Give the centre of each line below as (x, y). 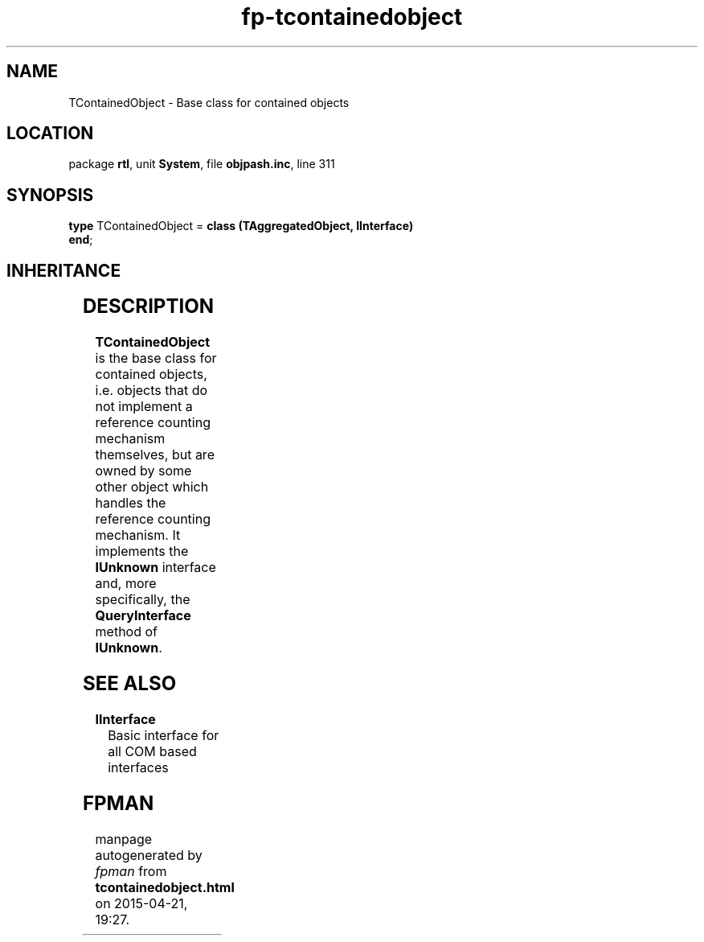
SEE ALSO (129, 683)
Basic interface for (164, 735)
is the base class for (156, 358)
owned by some (143, 471)
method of (127, 632)
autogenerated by (149, 855)
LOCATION (50, 134)
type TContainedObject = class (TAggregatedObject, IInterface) (241, 226)
